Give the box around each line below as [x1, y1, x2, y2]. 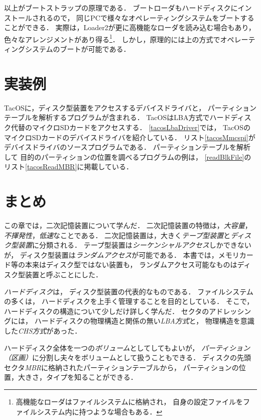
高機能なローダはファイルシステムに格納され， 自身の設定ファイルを [16, 396, 243, 406]
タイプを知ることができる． [46, 372, 138, 382]
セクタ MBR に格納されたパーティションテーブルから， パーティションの [4, 362, 239, 372]
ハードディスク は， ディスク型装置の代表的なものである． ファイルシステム [4, 286, 253, 296]
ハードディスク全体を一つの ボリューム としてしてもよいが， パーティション [4, 342, 250, 353]
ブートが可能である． [60, 44, 130, 54]
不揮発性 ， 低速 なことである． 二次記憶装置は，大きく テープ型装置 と [4, 230, 231, 240]
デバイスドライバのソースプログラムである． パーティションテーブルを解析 [4, 142, 251, 152]
